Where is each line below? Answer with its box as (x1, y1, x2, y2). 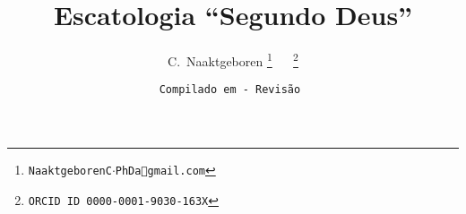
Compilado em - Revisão (159, 83, 301, 97)
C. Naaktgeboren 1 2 (168, 49, 298, 70)
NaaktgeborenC (28, 165, 112, 178)
